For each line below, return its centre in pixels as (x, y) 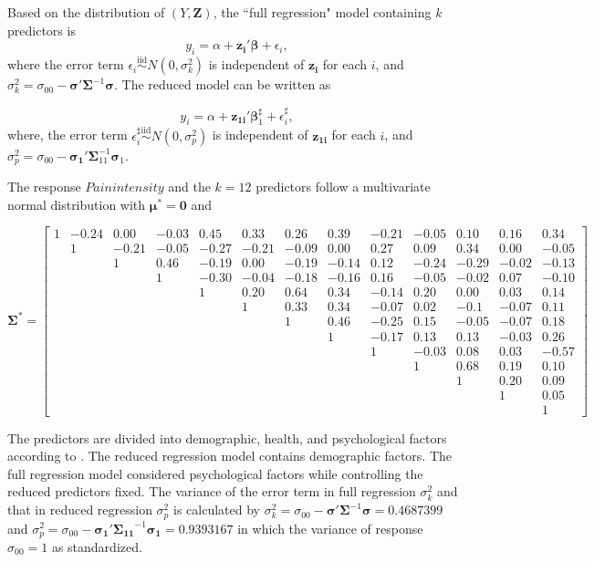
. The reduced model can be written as (223, 84)
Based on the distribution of (86, 12)
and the (189, 187)
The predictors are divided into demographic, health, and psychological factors (227, 437)
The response (44, 187)
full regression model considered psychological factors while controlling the (215, 473)
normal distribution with (77, 204)
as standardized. (97, 546)
